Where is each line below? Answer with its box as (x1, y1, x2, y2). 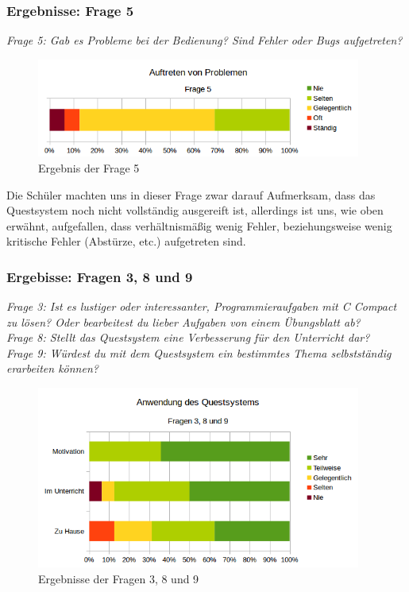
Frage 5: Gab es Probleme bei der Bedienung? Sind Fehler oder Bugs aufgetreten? (6, 32, 403, 48)
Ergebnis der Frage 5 (38, 159, 140, 176)
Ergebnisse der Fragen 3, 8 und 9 (38, 571, 199, 587)
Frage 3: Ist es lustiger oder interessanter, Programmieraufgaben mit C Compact (6, 298, 397, 315)
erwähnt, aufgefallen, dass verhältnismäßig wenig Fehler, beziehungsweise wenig (6, 217, 392, 234)
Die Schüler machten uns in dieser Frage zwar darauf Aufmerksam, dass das (6, 186, 376, 203)
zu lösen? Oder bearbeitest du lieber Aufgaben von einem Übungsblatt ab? (6, 313, 361, 330)
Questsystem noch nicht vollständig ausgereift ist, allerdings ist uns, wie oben (6, 202, 384, 219)
